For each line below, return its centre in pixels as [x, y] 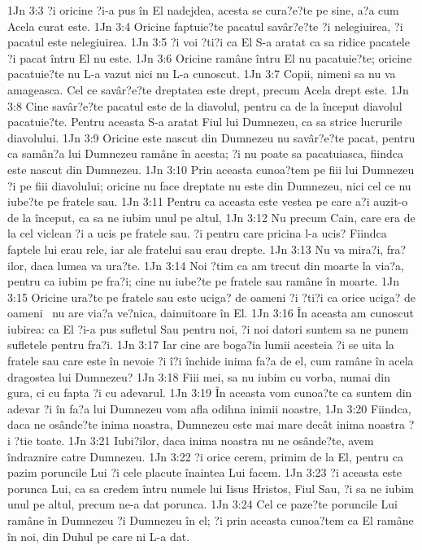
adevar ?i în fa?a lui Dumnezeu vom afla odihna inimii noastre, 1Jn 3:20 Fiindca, [209, 408]
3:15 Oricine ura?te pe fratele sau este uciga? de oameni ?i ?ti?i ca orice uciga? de [211, 297]
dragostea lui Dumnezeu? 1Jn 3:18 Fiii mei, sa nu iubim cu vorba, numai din [199, 376]
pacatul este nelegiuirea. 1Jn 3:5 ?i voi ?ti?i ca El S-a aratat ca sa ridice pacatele [209, 42]
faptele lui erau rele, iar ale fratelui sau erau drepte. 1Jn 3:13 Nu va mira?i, [196, 249]
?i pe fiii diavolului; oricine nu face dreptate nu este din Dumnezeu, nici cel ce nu [209, 185]
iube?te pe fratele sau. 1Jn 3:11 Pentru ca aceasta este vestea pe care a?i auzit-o [208, 201]
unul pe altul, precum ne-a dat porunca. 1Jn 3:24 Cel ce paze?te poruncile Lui [203, 504]
